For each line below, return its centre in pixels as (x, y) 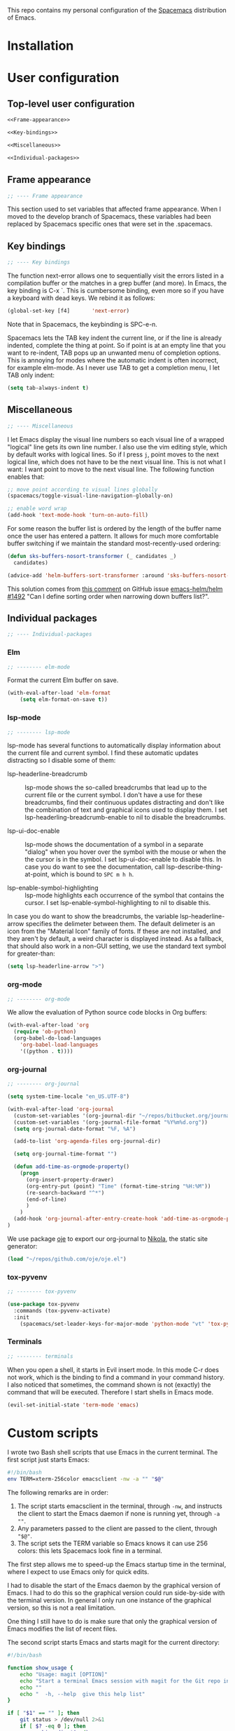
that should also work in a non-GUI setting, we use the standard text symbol (117, 946)
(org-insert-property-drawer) (70, 1180)
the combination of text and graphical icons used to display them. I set (126, 810)
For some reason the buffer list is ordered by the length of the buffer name (114, 528)
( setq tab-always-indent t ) (48, 388)
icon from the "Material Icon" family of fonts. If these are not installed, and (114, 931)
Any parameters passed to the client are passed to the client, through (117, 1528)
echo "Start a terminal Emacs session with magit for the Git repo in (125, 1681)
